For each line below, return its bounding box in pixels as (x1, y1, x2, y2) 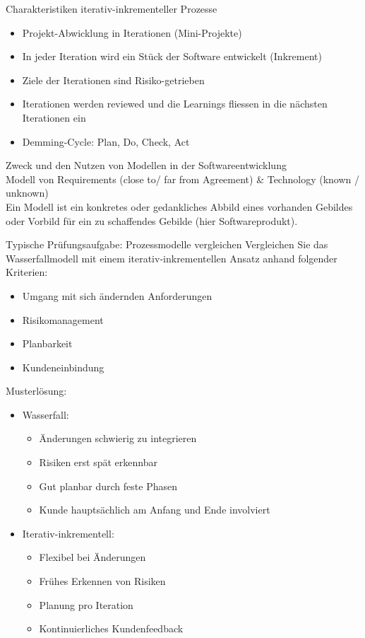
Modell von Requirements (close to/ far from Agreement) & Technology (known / (6, 171, 359, 186)
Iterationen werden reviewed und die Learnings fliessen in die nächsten (22, 96, 328, 111)
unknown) (6, 185, 49, 200)
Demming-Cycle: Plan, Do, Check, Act (22, 134, 190, 149)
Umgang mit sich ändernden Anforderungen (22, 288, 213, 303)
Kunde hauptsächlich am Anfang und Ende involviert (39, 502, 270, 517)
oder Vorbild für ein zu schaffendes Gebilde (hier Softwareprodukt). (6, 213, 298, 228)
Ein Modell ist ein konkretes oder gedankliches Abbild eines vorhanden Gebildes (6, 199, 353, 214)
